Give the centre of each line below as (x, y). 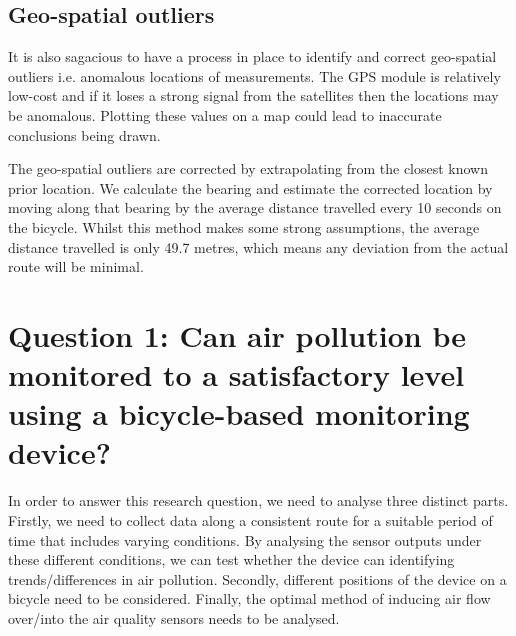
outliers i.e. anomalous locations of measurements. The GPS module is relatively (254, 75)
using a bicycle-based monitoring (239, 413)
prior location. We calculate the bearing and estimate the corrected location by (250, 187)
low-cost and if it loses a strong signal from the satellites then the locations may (253, 95)
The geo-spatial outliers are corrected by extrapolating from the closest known (248, 168)
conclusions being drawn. (84, 134)
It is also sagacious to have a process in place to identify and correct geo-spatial (252, 56)
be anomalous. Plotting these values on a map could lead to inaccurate (225, 114)
